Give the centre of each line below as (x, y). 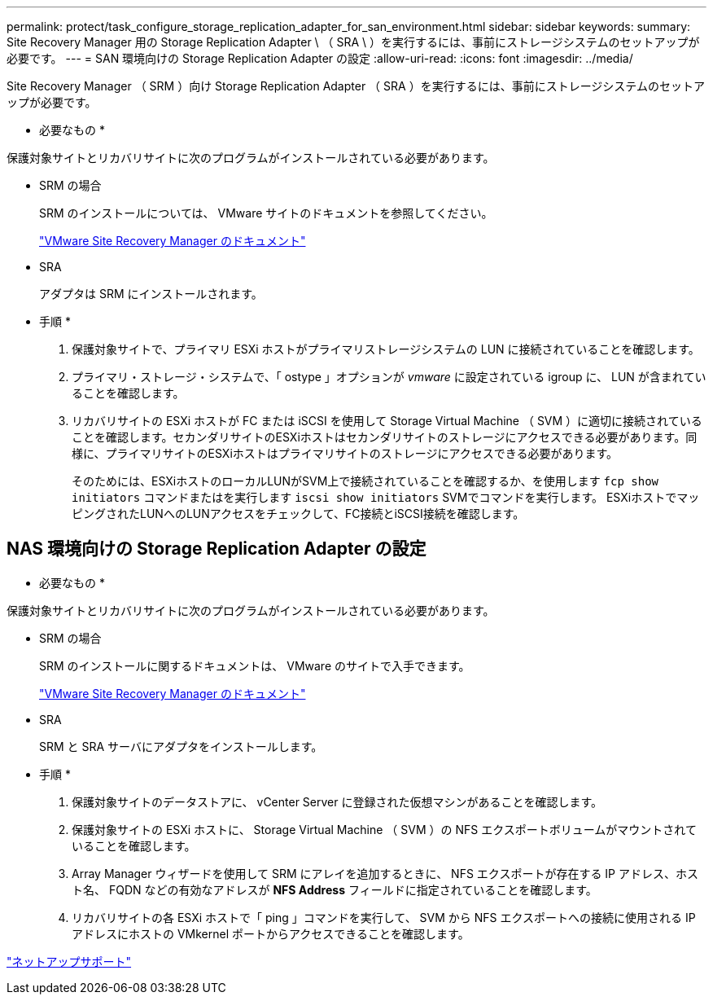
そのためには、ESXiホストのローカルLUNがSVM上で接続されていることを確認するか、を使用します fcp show (365, 481)
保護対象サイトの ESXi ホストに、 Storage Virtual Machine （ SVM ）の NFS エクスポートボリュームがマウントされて (384, 829)
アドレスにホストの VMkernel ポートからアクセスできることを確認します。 (271, 933)
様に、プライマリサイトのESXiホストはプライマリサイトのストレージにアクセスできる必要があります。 (345, 453)
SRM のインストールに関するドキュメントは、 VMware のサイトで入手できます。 (255, 665)
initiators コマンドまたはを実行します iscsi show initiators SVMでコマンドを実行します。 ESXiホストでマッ (386, 497)
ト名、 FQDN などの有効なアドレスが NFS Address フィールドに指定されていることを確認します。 (335, 889)
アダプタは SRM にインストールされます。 (151, 294)
